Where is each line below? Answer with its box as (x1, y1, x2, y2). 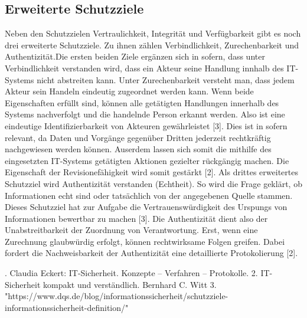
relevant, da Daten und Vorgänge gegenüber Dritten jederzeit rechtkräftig (5, 131, 271, 143)
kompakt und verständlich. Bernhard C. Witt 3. (43, 278, 217, 290)
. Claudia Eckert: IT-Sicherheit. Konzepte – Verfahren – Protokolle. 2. (5, 267, 258, 279)
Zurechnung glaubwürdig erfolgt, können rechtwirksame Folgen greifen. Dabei (5, 235, 285, 247)
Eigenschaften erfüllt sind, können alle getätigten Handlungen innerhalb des (5, 96, 279, 109)
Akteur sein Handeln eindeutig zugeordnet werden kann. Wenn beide (5, 85, 254, 97)
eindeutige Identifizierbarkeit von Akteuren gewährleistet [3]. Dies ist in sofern (5, 119, 288, 132)
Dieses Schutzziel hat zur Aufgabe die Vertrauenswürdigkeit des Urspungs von (5, 201, 288, 213)
